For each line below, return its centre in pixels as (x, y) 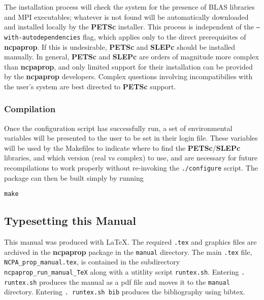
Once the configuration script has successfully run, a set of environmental (118, 128)
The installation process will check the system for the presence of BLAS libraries (129, 7)
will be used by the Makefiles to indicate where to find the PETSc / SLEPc (122, 147)
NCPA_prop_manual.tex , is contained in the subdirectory (92, 262)
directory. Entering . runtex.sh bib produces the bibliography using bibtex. (125, 292)
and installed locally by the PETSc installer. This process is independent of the (129, 27)
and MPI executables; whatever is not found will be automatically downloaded (126, 16)
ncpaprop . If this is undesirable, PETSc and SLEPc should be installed (120, 46)
